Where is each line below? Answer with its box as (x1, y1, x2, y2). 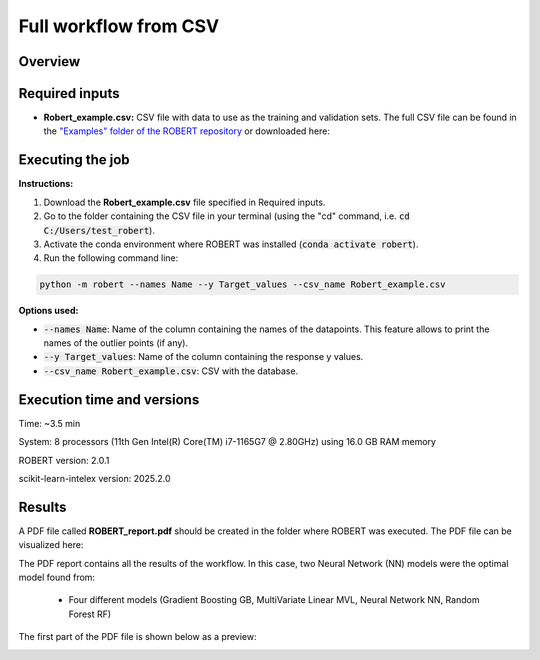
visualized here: (18, 539, 84, 551)
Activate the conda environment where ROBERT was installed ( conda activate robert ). (43, 238, 419, 250)
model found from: (18, 571, 95, 584)
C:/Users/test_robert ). (43, 224, 155, 236)
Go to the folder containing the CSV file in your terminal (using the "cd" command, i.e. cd (43, 210, 410, 222)
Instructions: (18, 178, 74, 190)
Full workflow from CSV (18, 15, 220, 37)
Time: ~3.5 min (18, 417, 81, 429)
